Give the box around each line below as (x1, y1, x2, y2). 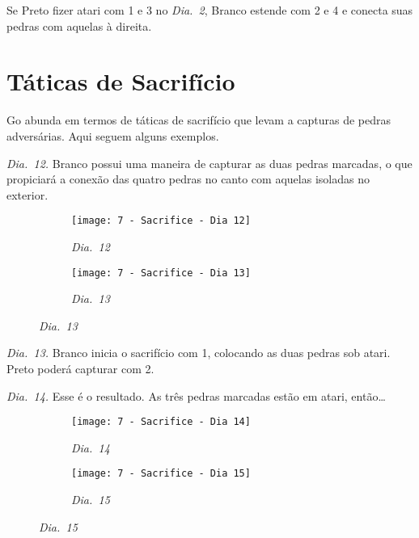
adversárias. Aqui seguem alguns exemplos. (6, 127, 219, 144)
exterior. (6, 186, 49, 203)
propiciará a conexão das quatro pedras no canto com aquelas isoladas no (6, 170, 370, 187)
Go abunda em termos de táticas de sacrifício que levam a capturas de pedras (6, 111, 391, 128)
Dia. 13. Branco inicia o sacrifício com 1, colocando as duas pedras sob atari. (6, 344, 391, 361)
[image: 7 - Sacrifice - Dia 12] (71, 215, 251, 227)
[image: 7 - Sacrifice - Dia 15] (71, 468, 251, 480)
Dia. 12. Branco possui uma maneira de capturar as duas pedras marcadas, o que (6, 154, 413, 171)
